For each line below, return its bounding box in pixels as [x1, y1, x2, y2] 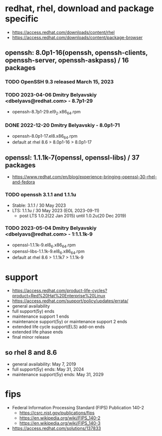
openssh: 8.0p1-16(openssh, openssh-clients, [5, 49, 148, 57]
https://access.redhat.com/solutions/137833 [12, 425, 101, 431]
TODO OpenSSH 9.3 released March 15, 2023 [5, 78, 114, 85]
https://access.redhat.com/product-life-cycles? [12, 288, 108, 293]
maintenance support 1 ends [12, 313, 69, 319]
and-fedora [12, 179, 35, 185]
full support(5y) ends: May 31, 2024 [12, 366, 84, 372]
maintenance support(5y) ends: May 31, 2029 [12, 372, 104, 378]
